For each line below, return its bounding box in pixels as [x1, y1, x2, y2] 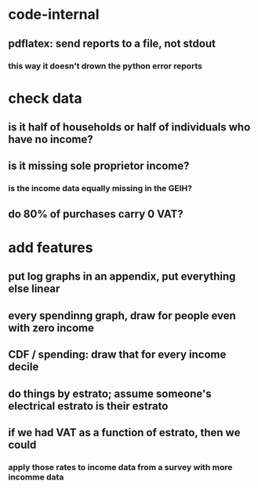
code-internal [8, 6, 100, 24]
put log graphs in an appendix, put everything [8, 270, 236, 284]
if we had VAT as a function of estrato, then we [8, 426, 241, 439]
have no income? [8, 133, 93, 146]
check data [8, 89, 82, 107]
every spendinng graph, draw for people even [8, 309, 237, 322]
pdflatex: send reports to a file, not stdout [8, 37, 216, 50]
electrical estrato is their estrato [8, 399, 169, 413]
